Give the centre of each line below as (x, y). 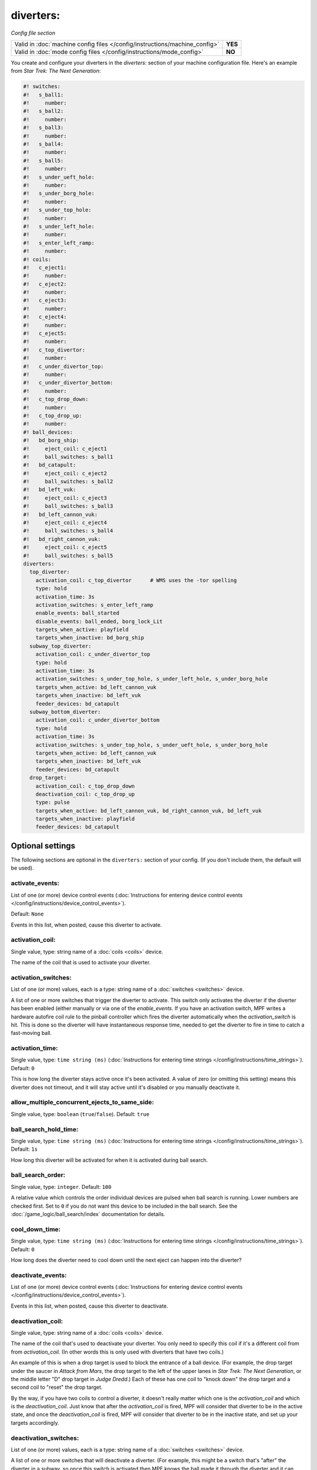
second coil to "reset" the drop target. (57, 1387)
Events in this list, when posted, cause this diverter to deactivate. (90, 1306)
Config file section (33, 33)
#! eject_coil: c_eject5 (65, 547)
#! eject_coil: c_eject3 (65, 498)
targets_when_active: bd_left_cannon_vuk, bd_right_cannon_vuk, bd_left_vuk (149, 811)
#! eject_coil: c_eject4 (65, 523)
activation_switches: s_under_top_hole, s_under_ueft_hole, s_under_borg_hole (152, 745)
